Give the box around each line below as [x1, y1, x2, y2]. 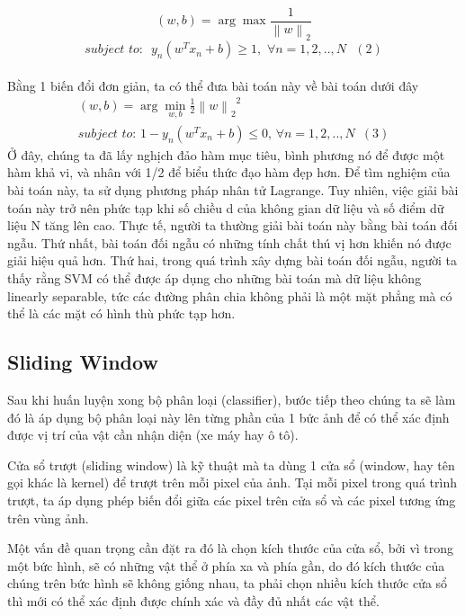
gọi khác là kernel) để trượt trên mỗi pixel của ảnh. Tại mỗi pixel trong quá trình [7, 473, 457, 492]
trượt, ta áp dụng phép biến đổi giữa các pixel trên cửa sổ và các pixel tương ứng [7, 490, 456, 509]
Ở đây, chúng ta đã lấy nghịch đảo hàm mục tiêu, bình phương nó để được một [7, 145, 445, 164]
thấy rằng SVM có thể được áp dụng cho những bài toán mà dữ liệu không [7, 268, 422, 287]
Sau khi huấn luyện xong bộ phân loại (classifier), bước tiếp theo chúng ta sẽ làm [7, 389, 456, 408]
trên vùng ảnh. [7, 508, 89, 527]
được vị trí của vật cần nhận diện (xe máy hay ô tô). [7, 425, 299, 444]
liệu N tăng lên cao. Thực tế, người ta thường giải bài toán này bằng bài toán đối [7, 216, 458, 235]
